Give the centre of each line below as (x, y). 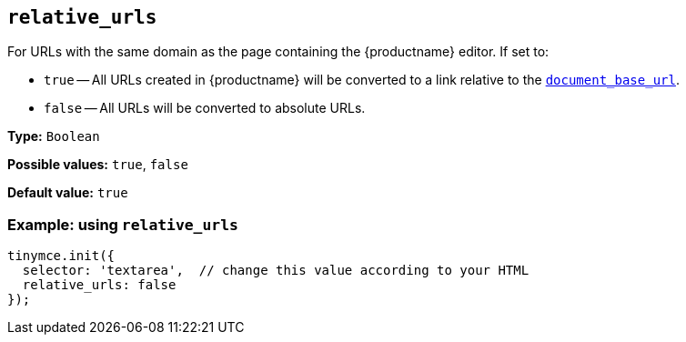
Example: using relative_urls (123, 224)
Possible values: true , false (98, 165)
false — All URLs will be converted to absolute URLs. (205, 108)
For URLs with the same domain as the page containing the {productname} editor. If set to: (278, 52)
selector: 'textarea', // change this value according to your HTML (276, 271)
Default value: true (68, 193)
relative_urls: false (99, 285)
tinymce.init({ (61, 256)
